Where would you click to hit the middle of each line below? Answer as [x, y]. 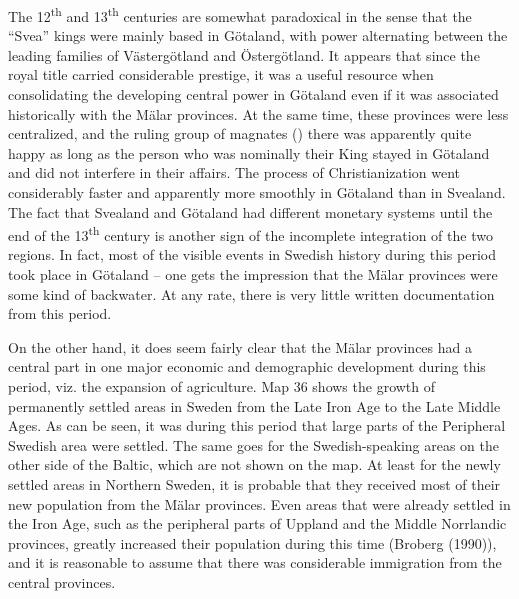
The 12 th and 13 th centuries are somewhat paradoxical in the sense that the [240, 14]
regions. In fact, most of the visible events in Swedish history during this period [252, 254]
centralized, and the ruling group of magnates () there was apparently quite [240, 133]
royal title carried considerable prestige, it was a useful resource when [221, 74]
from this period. [60, 313]
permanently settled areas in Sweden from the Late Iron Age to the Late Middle [254, 405]
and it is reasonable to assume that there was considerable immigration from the [255, 562]
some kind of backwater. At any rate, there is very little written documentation [251, 293]
